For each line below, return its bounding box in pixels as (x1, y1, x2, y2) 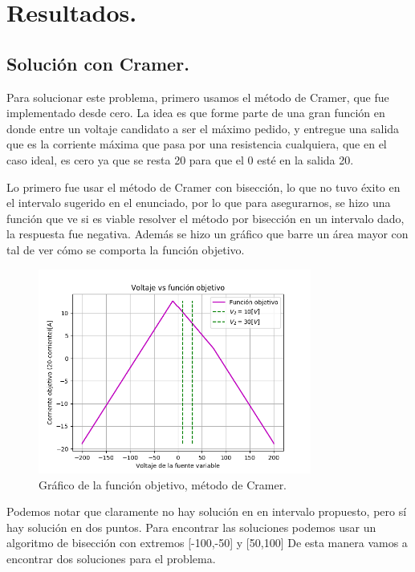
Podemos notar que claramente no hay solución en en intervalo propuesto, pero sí (6, 503, 407, 520)
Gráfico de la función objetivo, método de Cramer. (39, 476, 287, 493)
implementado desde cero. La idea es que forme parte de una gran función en (6, 104, 385, 121)
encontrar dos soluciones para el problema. (6, 550, 216, 566)
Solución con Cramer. (6, 51, 189, 75)
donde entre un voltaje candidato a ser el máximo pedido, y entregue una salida (6, 120, 400, 136)
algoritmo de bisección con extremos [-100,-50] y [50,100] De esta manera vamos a (6, 534, 408, 551)
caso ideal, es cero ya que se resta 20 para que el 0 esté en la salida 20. (6, 151, 354, 168)
